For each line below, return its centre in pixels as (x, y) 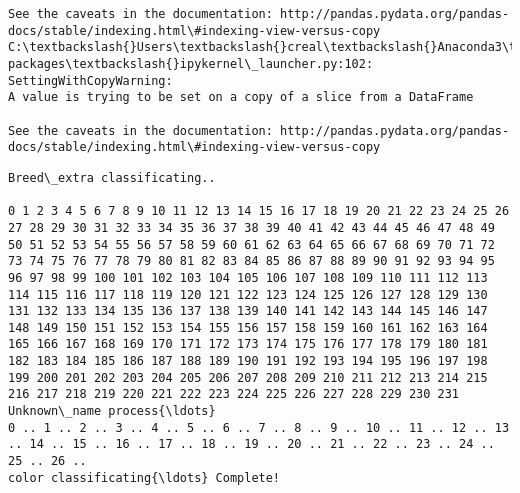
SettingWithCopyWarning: (90, 80)
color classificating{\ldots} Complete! (144, 477)
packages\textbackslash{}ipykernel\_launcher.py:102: (191, 63)
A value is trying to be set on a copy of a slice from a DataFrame (241, 97)
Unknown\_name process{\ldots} (112, 411)
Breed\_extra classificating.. (112, 177)
